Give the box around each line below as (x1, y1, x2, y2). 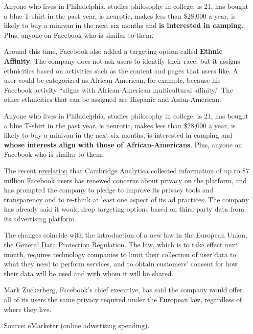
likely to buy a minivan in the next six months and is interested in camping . (4, 20, 244, 30)
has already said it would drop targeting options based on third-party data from (4, 204, 244, 214)
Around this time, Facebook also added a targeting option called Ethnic (4, 46, 223, 56)
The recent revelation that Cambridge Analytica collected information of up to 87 (4, 165, 250, 175)
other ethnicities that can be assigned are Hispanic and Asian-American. (4, 94, 221, 104)
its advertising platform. (4, 213, 76, 223)
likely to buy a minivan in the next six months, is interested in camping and (4, 130, 232, 140)
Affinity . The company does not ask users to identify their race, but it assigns (4, 55, 240, 66)
